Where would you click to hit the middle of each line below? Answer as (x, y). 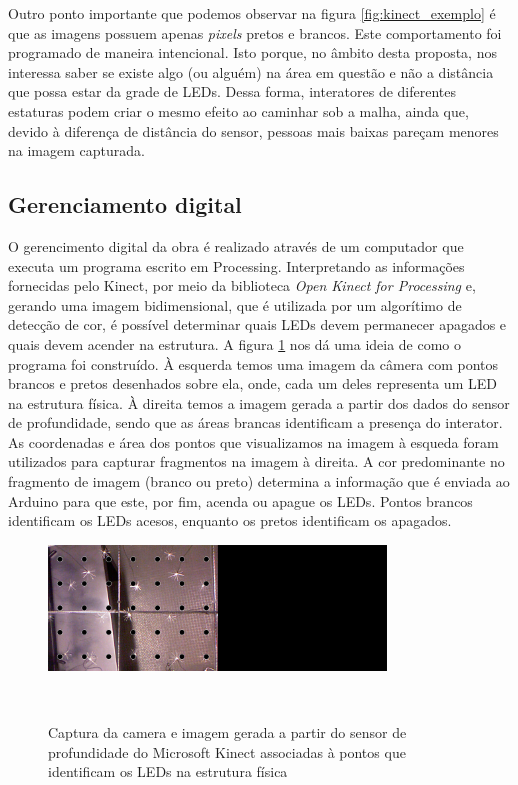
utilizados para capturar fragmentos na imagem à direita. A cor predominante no (256, 461)
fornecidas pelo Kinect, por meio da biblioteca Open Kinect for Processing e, (242, 285)
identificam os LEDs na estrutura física (168, 771)
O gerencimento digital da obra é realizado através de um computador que (236, 245)
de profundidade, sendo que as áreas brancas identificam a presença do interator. (255, 422)
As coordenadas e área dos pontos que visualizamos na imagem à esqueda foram (253, 441)
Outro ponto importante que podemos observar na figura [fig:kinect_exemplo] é (252, 13)
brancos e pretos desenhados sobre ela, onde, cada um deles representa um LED (252, 383)
